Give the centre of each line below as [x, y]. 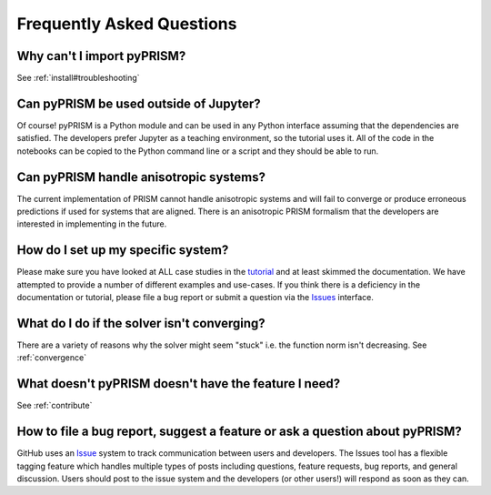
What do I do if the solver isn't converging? [141, 323]
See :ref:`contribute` [55, 406]
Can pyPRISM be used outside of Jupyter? [139, 103]
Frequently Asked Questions [127, 24]
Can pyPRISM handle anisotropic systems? [141, 177]
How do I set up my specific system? [123, 250]
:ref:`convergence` [51, 358]
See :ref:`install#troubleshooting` [78, 78]
